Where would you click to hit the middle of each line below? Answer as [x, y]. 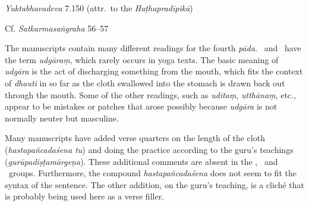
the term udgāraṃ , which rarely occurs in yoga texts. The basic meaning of [142, 59]
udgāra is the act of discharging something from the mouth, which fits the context [154, 71]
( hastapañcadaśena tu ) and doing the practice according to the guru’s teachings [149, 149]
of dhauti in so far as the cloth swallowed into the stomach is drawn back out [145, 82]
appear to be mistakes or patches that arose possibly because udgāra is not [141, 106]
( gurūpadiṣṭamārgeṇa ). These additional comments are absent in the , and [141, 161]
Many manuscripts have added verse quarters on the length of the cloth [135, 138]
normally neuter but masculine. [62, 118]
